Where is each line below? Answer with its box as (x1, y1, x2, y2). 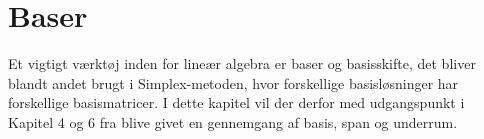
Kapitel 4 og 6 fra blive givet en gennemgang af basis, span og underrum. (8, 111, 458, 132)
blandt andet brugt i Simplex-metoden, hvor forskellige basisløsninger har (8, 72, 459, 93)
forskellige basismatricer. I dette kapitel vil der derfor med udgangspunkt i (8, 92, 465, 113)
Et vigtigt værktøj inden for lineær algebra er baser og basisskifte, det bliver (8, 53, 476, 74)
